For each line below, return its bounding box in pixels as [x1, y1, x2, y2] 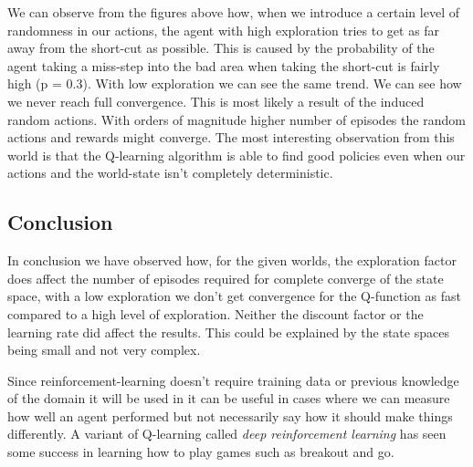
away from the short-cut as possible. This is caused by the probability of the [7, 38, 435, 57]
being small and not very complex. [7, 340, 201, 359]
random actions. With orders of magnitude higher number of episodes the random [7, 109, 466, 129]
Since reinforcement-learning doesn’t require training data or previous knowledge [7, 370, 459, 389]
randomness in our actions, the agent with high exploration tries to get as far [7, 20, 440, 39]
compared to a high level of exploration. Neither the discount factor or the [7, 304, 424, 323]
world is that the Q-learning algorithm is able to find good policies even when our [7, 145, 466, 164]
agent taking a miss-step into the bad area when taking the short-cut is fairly [7, 56, 440, 75]
